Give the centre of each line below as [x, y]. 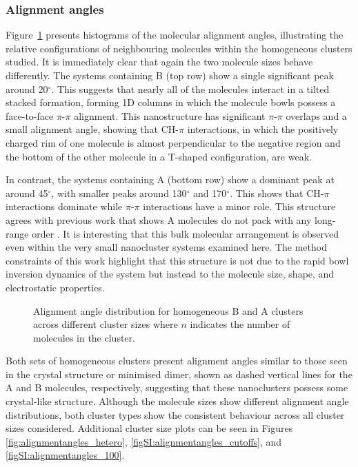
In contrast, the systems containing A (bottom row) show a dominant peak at [170, 179]
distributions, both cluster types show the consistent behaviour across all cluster [175, 414]
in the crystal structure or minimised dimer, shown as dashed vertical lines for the [179, 374]
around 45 [27, 193]
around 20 [27, 89]
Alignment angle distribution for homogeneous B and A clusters [168, 310]
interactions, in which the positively [263, 129]
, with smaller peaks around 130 [119, 193]
